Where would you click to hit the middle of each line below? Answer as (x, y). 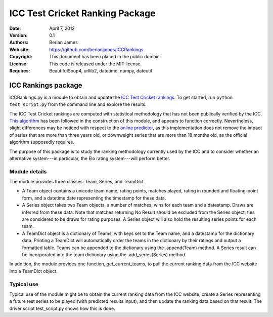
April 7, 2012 (62, 28)
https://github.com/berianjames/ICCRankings (96, 49)
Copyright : (21, 57)
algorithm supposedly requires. (42, 142)
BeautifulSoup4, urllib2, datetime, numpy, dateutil (101, 70)
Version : (18, 35)
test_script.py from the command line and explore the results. (78, 104)
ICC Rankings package (46, 85)
